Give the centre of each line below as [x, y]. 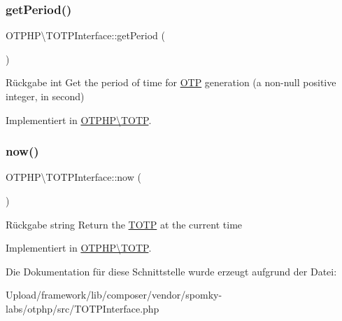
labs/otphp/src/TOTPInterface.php [83, 308]
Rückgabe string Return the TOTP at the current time [124, 224]
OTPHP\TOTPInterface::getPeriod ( [85, 35]
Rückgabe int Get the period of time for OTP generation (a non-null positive [171, 82]
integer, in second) [45, 96]
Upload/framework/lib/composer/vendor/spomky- [114, 295]
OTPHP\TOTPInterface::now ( [73, 177]
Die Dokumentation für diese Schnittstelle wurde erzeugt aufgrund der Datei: [171, 271]
